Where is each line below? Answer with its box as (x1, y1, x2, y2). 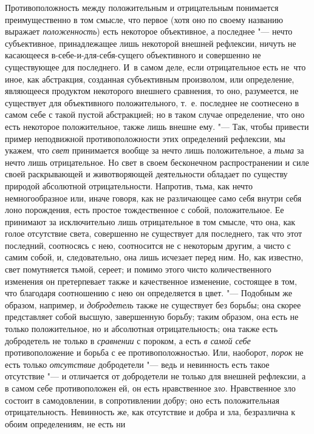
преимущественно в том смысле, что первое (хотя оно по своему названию (5, 13, 283, 25)
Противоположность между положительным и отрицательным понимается (5, 1, 279, 13)
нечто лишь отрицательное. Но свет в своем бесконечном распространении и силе (5, 155, 309, 168)
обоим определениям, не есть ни (5, 417, 126, 430)
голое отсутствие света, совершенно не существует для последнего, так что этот (5, 227, 302, 240)
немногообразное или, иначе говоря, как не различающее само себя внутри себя (5, 191, 302, 204)
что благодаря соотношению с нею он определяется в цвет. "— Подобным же (5, 287, 292, 299)
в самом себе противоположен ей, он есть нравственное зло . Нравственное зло (5, 382, 296, 394)
